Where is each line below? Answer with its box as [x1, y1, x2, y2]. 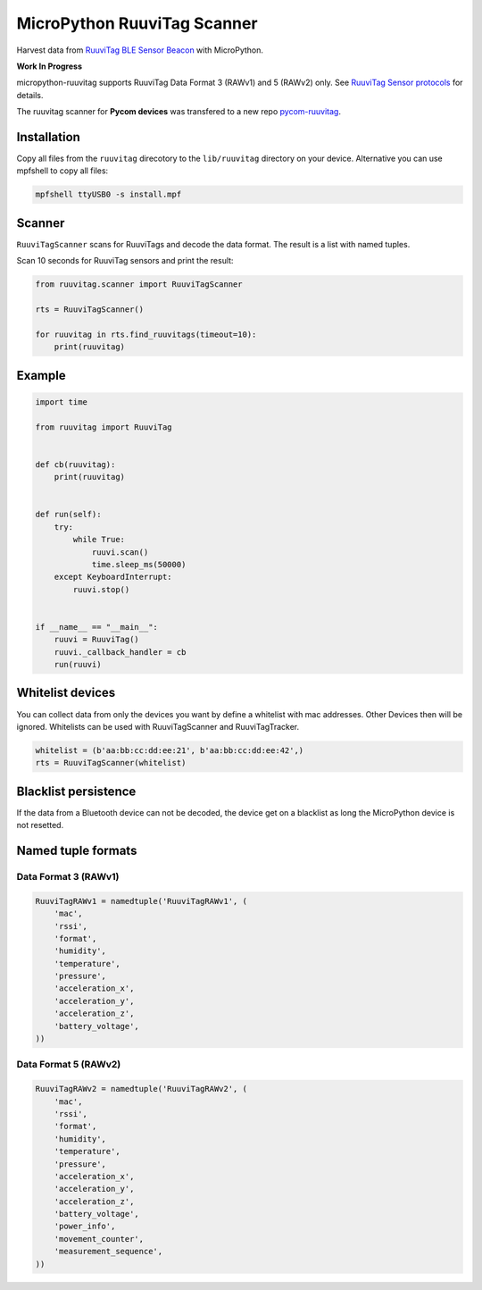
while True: [72, 534, 125, 545]
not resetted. [16, 820, 64, 831]
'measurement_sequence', [54, 1246, 163, 1257]
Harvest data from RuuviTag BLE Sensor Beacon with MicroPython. [16, 45, 263, 55]
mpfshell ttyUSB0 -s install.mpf [35, 189, 182, 200]
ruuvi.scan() [91, 547, 149, 557]
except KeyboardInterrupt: [54, 572, 173, 582]
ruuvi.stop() [72, 584, 130, 594]
